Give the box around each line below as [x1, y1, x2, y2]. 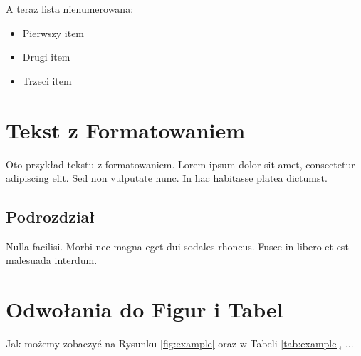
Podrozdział [6, 205, 95, 228]
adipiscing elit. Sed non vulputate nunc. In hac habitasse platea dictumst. [6, 171, 328, 185]
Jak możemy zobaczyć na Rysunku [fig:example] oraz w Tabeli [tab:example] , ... [6, 336, 354, 351]
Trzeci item [22, 73, 72, 88]
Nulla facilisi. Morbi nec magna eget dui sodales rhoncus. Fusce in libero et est [6, 238, 349, 253]
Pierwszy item [22, 25, 85, 40]
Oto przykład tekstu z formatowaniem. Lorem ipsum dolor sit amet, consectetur [6, 156, 355, 171]
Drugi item [22, 49, 70, 64]
